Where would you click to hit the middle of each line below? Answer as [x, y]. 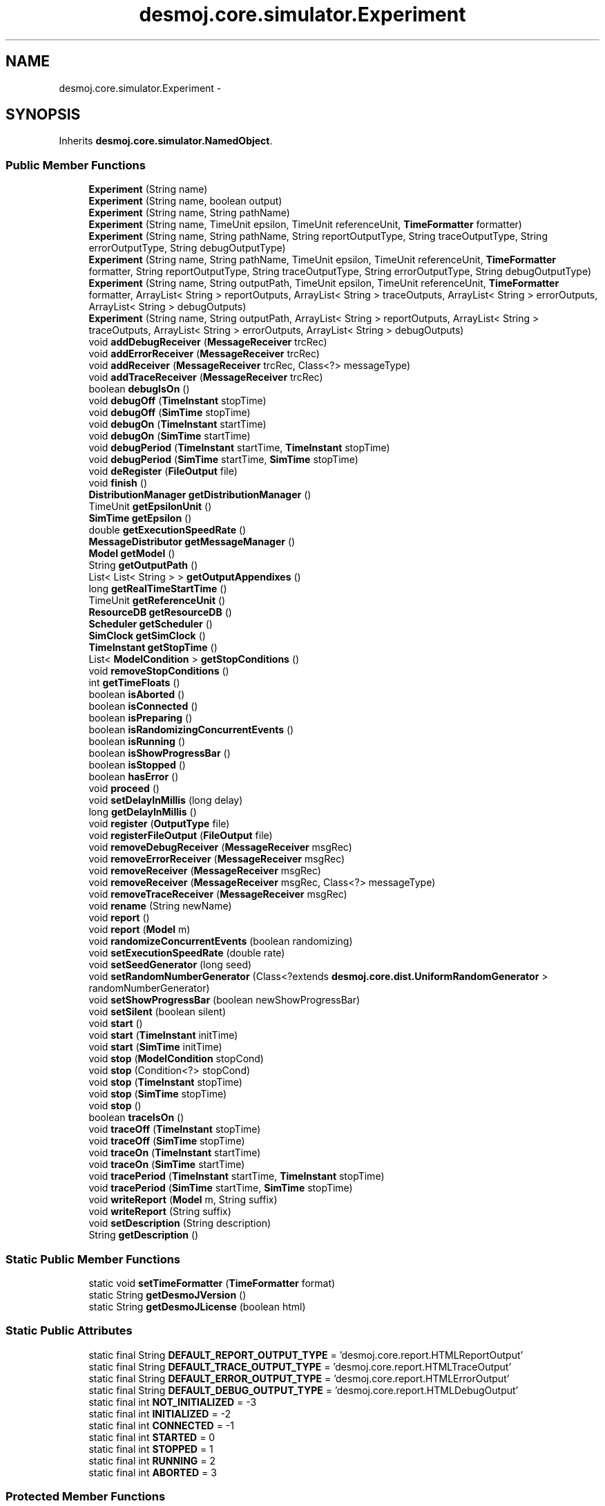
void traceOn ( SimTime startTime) [167, 1165]
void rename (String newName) [160, 906]
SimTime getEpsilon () [140, 518]
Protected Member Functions [86, 1497]
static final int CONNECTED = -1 [162, 1425]
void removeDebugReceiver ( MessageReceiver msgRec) [220, 847]
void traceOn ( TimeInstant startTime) [175, 1153]
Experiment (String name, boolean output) [185, 201]
